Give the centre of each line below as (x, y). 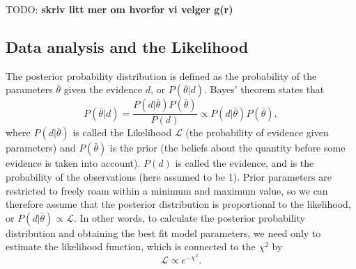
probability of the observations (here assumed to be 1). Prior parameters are (169, 177)
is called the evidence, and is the (245, 163)
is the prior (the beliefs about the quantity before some (227, 148)
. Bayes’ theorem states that (264, 89)
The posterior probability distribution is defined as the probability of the (161, 75)
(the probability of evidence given (257, 132)
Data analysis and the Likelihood (127, 46)
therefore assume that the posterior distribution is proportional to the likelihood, (178, 204)
